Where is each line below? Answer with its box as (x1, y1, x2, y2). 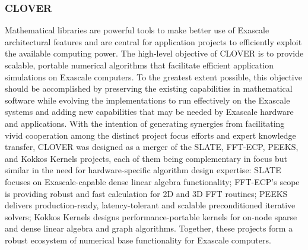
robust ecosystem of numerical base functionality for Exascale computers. (5, 233, 271, 246)
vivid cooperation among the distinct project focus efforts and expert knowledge (5, 129, 296, 141)
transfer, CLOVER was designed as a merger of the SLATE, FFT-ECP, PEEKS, (5, 140, 299, 153)
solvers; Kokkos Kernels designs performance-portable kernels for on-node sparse (5, 210, 297, 223)
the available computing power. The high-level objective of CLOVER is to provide (5, 47, 304, 60)
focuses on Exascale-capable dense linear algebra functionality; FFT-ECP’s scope (5, 175, 300, 187)
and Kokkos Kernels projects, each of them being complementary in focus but (5, 152, 288, 164)
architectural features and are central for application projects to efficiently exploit (5, 35, 302, 48)
